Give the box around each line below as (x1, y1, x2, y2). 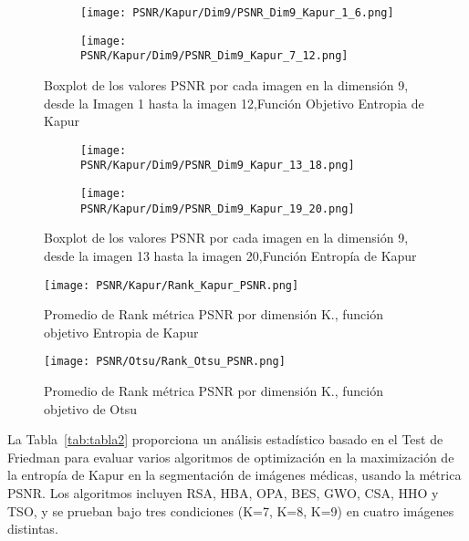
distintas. (7, 519, 58, 538)
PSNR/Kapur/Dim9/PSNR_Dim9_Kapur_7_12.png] (80, 49, 349, 63)
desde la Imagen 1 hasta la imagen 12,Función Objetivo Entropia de (44, 93, 424, 112)
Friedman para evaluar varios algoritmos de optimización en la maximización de (7, 447, 454, 466)
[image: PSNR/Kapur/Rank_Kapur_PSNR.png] (44, 278, 299, 292)
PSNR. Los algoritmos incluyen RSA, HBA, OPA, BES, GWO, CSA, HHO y (7, 484, 439, 503)
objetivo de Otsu (44, 399, 137, 418)
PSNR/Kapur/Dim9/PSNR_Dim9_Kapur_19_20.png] (80, 202, 355, 215)
